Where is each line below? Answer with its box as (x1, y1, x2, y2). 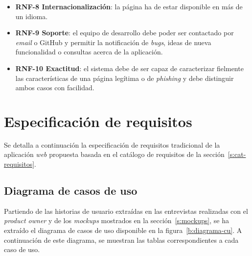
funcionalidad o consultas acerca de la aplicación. (15, 47, 163, 57)
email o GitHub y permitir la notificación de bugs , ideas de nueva (15, 37, 211, 47)
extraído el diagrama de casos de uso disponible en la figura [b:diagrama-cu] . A (4, 225, 242, 235)
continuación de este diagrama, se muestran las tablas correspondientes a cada (4, 234, 239, 245)
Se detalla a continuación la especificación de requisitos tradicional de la (4, 139, 220, 150)
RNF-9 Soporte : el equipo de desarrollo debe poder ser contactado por (15, 27, 234, 38)
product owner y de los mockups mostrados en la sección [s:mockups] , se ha (4, 215, 229, 226)
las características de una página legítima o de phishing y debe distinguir (15, 73, 234, 83)
